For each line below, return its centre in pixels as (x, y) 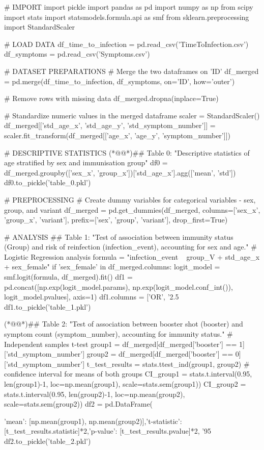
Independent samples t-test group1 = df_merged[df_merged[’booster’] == (121, 344)
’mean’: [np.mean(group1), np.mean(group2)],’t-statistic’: (93, 421)
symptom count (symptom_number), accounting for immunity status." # (119, 334)
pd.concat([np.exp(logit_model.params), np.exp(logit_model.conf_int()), (119, 286)
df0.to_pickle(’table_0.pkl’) (48, 182)
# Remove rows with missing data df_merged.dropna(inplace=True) (111, 98)
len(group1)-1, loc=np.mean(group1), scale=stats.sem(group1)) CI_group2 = (125, 384)
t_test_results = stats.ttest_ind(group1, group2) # (168, 364)
